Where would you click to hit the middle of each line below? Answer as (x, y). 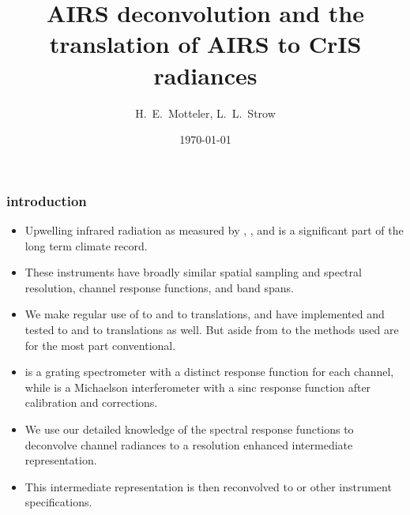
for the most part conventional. (100, 345)
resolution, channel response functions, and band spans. (159, 287)
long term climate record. (86, 245)
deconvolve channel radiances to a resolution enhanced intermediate (189, 444)
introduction (47, 200)
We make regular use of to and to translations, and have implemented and (205, 314)
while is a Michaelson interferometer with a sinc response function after (198, 387)
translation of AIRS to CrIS (205, 44)
